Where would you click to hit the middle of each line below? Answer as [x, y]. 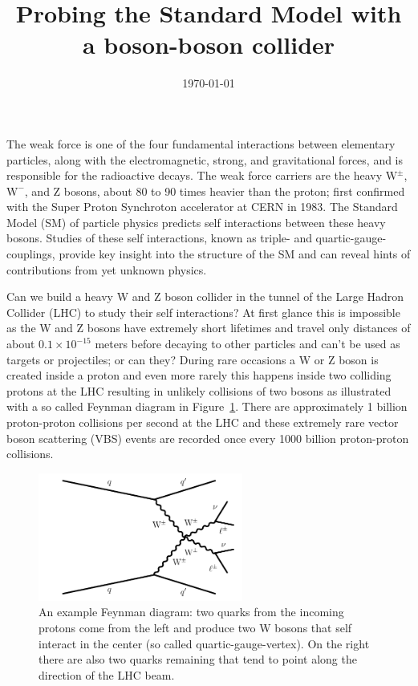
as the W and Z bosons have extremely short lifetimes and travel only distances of [209, 328]
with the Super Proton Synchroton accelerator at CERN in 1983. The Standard [202, 207]
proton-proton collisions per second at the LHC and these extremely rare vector [203, 422]
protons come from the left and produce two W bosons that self [195, 627]
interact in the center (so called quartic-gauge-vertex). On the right [204, 643]
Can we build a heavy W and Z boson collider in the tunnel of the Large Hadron [205, 296]
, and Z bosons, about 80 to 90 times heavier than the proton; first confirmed [215, 191]
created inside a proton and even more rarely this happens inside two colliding [199, 375]
